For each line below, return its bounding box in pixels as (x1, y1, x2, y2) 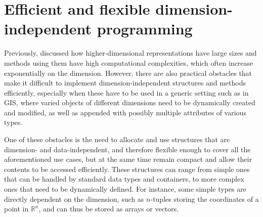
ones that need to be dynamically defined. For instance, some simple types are (4, 184, 246, 194)
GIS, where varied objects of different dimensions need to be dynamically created (4, 97, 255, 108)
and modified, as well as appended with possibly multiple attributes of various (4, 107, 246, 117)
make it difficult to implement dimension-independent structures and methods (4, 77, 246, 88)
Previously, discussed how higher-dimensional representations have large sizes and (4, 48, 257, 58)
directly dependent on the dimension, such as (4, 193, 144, 204)
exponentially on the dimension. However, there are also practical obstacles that (4, 67, 252, 78)
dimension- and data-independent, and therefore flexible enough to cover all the (4, 144, 251, 154)
